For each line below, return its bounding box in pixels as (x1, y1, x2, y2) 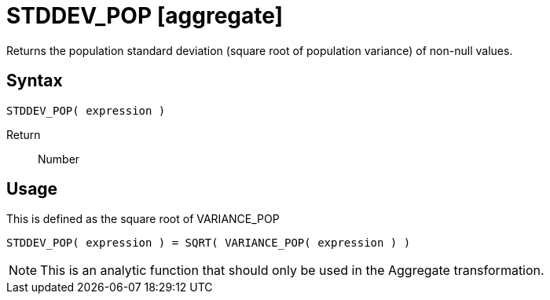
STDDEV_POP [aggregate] (6, 2, 284, 29)
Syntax (6, 71, 63, 91)
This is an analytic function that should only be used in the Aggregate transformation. (40, 262, 544, 279)
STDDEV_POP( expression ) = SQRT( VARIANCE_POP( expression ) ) (6, 236, 411, 250)
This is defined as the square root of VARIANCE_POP (6, 212, 280, 226)
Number (38, 152, 80, 166)
